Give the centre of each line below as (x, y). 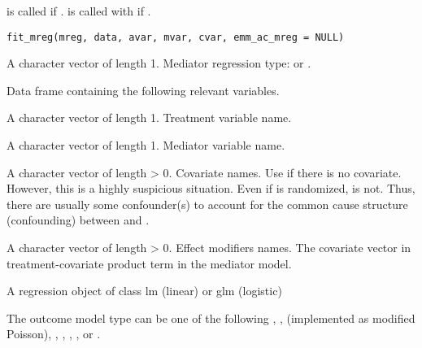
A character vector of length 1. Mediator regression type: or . (159, 63)
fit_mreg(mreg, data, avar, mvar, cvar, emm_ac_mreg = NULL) (176, 37)
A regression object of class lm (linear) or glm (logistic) (144, 291)
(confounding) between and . (78, 220)
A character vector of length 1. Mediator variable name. (146, 145)
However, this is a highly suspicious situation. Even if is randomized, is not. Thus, (211, 188)
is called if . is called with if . (79, 11)
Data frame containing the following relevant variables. (143, 90)
